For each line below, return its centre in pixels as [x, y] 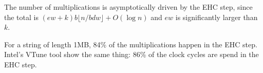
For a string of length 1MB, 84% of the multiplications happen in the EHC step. [131, 44]
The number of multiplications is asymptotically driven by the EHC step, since [128, 7]
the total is [21, 17]
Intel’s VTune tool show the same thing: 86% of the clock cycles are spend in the [131, 54]
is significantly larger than [217, 17]
